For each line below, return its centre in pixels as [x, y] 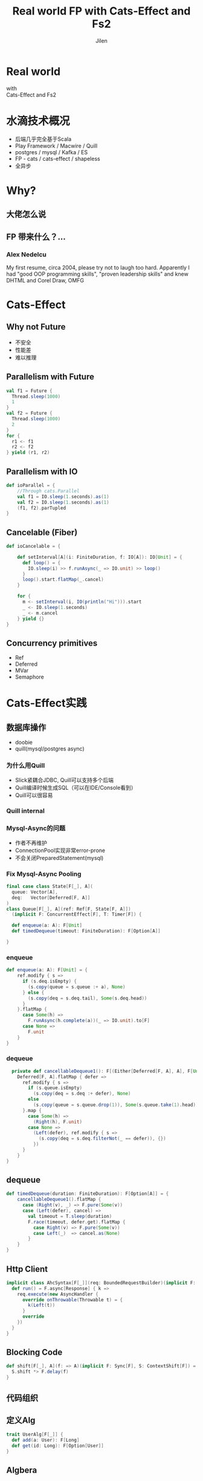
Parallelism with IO [42, 471]
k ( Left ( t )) [42, 1305]
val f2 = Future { [29, 413]
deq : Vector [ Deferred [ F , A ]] [51, 897]
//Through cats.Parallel [48, 491]
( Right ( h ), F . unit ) [58, 1122]
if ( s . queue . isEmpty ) [55, 1088]
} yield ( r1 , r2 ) [28, 453]
